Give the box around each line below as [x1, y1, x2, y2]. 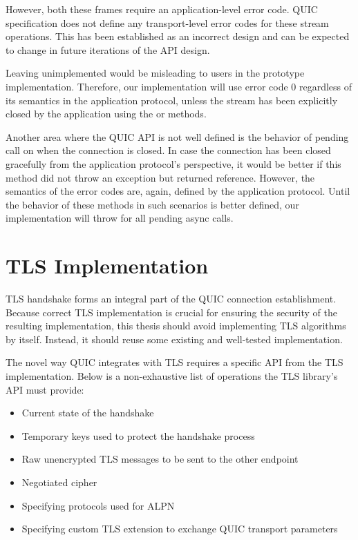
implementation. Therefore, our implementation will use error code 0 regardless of [6, 79, 352, 93]
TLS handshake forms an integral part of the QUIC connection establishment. [6, 291, 337, 306]
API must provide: [6, 382, 84, 396]
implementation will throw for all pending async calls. [6, 211, 234, 225]
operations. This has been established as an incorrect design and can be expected [6, 29, 350, 44]
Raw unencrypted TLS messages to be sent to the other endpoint [21, 452, 299, 466]
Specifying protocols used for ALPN [21, 498, 175, 512]
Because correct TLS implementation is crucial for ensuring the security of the [6, 305, 338, 319]
